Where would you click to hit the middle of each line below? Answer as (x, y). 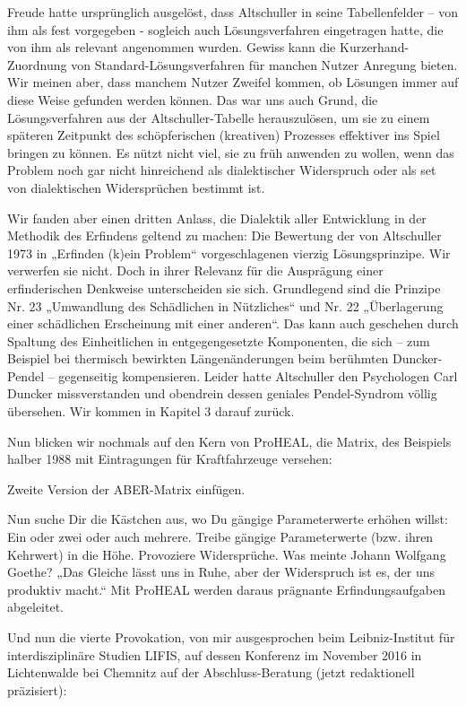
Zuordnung (37, 64)
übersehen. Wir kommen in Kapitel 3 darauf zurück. (151, 411)
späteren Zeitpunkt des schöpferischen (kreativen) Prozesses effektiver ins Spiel (224, 135)
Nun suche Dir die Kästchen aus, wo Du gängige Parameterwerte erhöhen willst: (228, 519)
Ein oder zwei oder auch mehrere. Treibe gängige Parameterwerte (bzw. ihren (220, 537)
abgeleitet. (35, 607)
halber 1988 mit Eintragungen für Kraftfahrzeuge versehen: (170, 459)
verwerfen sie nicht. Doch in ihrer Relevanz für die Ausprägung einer (195, 270)
